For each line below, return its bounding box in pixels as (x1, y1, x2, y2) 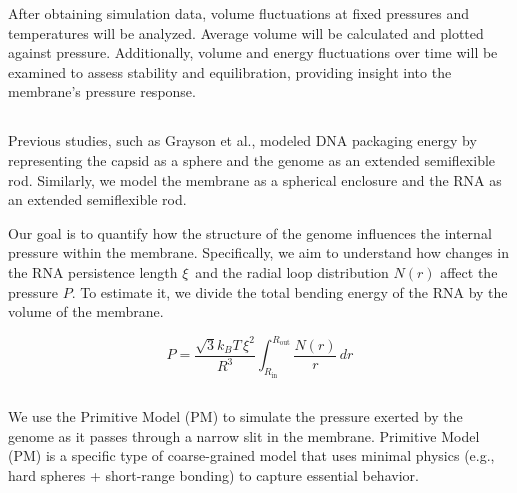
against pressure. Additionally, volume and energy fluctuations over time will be (8, 42, 498, 63)
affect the (440, 261, 498, 282)
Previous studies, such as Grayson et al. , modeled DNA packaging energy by (8, 130, 477, 151)
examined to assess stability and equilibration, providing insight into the (8, 61, 452, 82)
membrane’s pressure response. (8, 81, 196, 102)
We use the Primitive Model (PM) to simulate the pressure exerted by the (8, 406, 463, 427)
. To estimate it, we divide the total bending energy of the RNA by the (71, 281, 508, 302)
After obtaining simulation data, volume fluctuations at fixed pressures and (8, 3, 469, 23)
